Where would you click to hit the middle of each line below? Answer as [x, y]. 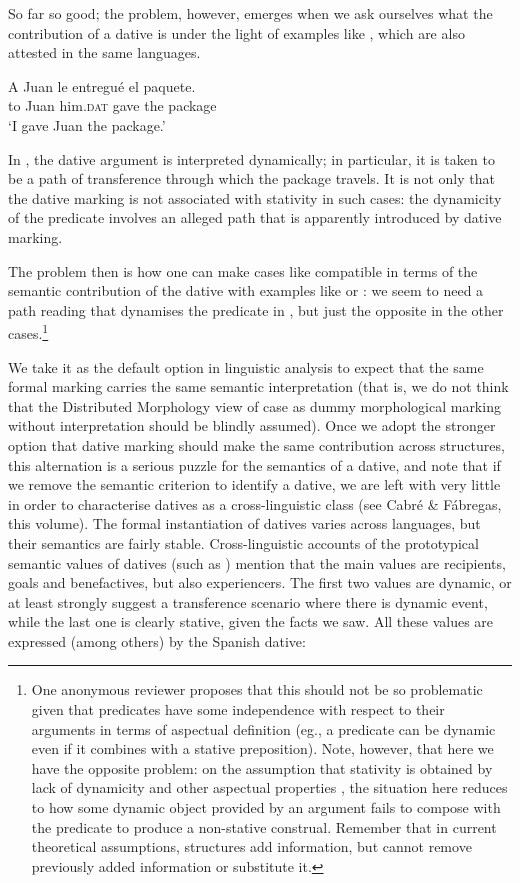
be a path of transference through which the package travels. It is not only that [251, 178]
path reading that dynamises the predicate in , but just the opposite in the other [256, 309]
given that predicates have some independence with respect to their [238, 709]
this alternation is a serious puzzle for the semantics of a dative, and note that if [254, 464]
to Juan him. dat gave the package [112, 105]
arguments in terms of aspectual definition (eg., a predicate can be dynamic [263, 728]
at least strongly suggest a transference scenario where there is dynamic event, [248, 601]
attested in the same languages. [104, 52]
